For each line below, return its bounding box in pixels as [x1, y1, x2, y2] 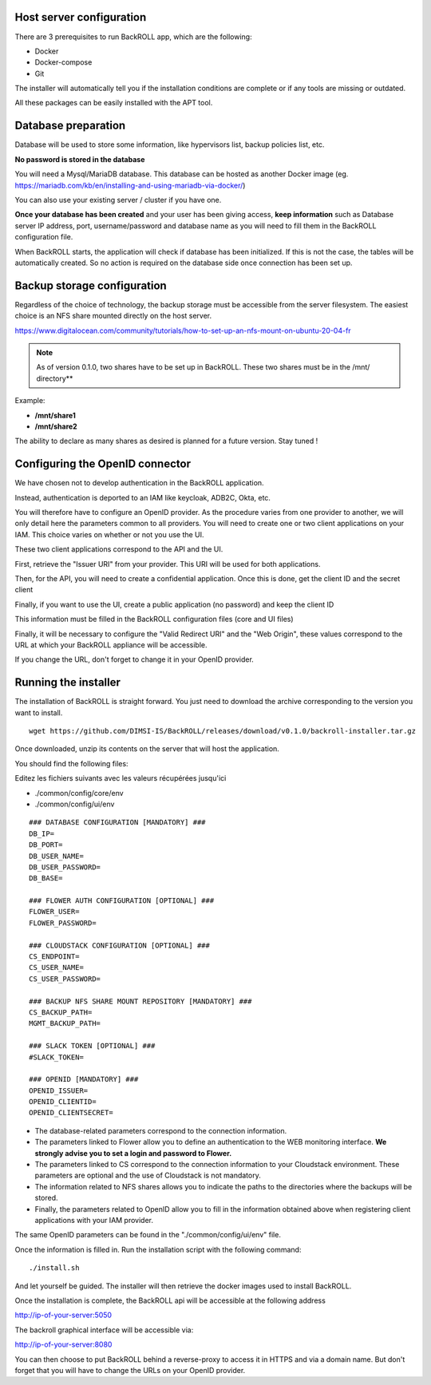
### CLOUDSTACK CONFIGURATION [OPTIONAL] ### [29, 940, 211, 950]
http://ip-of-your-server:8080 [14, 1339, 113, 1349]
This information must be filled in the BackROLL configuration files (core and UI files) [14, 615, 295, 624]
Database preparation [14, 119, 126, 133]
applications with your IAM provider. [34, 1216, 154, 1225]
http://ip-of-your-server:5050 [14, 1310, 112, 1320]
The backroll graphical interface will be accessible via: [14, 1325, 194, 1335]
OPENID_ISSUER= [29, 1086, 89, 1095]
